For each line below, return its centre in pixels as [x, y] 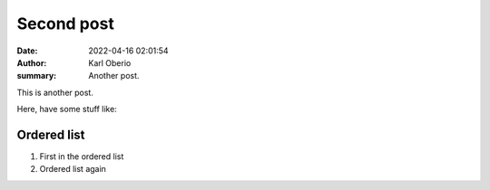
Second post [66, 24]
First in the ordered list [82, 157]
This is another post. [55, 92]
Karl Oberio [110, 62]
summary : [37, 76]
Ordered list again [73, 169]
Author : [32, 62]
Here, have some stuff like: [67, 109]
